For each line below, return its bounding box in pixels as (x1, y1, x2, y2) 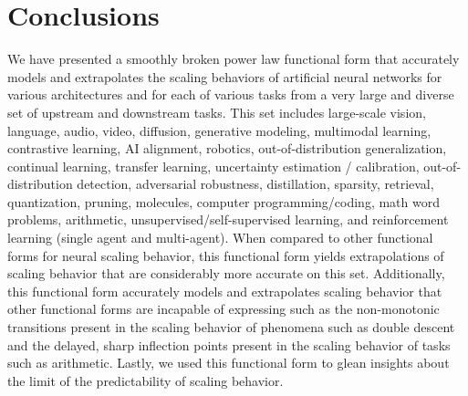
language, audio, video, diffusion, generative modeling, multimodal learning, (7, 120, 432, 140)
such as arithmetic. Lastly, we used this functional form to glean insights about (7, 353, 450, 372)
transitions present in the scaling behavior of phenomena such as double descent (7, 318, 455, 337)
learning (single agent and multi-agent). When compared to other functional (7, 228, 433, 247)
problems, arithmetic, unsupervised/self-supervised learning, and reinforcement (7, 210, 449, 229)
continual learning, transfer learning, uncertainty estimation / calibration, (7, 156, 420, 175)
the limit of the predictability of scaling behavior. (7, 370, 284, 390)
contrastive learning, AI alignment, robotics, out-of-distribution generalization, (7, 139, 447, 158)
